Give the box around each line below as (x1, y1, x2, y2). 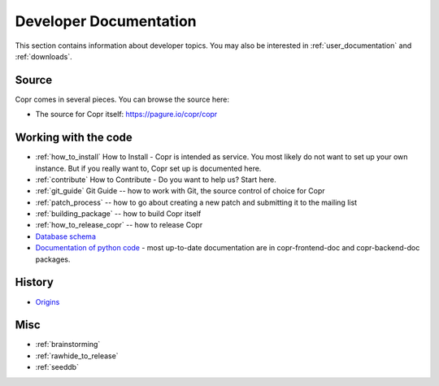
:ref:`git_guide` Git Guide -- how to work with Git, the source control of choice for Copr (35, 186, 325, 196)
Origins (35, 297, 60, 306)
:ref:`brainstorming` (35, 340, 101, 349)
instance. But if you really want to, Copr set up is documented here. (35, 163, 262, 173)
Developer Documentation (15, 12, 197, 30)
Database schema (35, 232, 97, 241)
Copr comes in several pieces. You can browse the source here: (15, 94, 230, 104)
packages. (35, 254, 71, 264)
